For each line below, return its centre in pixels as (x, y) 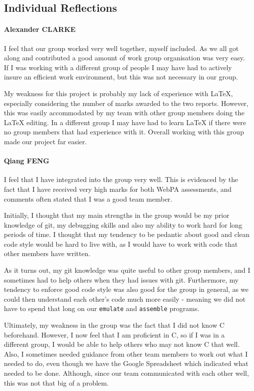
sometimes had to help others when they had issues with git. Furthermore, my (121, 279)
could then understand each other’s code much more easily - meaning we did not (125, 299)
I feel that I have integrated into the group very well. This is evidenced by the (121, 179)
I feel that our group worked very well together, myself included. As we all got (121, 48)
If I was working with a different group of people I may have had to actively (118, 67)
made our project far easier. (46, 141)
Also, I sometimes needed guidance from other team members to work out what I (126, 353)
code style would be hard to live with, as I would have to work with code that (121, 244)
